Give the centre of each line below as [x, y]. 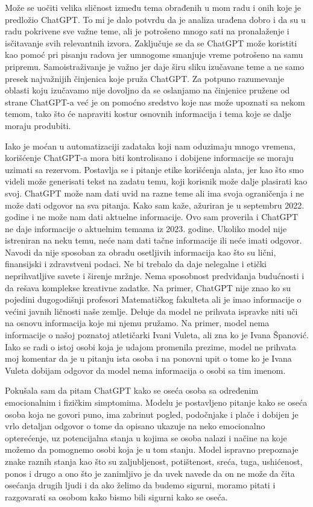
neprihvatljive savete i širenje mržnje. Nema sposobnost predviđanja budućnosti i [155, 276]
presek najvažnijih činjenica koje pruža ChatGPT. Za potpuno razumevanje [144, 78]
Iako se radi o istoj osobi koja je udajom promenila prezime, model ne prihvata [150, 346]
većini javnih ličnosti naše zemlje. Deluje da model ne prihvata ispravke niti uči [151, 311]
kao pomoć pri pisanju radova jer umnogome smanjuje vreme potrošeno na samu [154, 55]
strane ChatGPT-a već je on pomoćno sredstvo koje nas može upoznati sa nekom [155, 102]
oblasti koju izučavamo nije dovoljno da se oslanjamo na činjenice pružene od [147, 90]
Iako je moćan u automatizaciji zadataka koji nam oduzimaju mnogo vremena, [150, 146]
